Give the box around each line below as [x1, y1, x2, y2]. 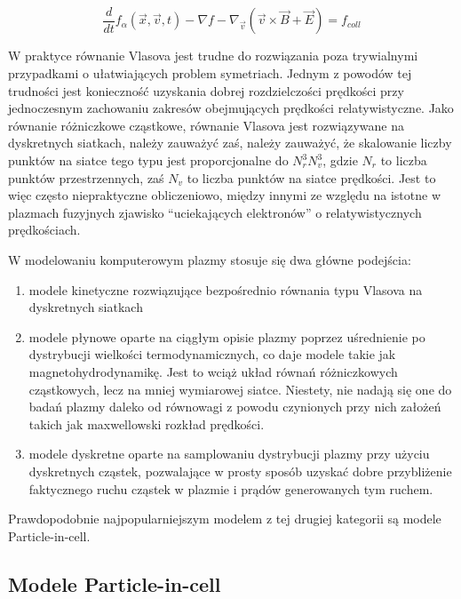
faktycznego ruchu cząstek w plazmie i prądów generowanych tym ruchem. [28, 479, 433, 498]
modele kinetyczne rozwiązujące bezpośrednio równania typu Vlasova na [28, 280, 423, 299]
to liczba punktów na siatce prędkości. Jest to [187, 168, 436, 187]
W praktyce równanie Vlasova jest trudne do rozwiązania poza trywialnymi [8, 46, 418, 65]
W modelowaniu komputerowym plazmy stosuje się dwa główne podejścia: [8, 251, 411, 268]
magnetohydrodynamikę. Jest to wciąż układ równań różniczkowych [28, 362, 398, 380]
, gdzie [322, 151, 358, 170]
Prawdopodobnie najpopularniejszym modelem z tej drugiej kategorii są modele [8, 509, 441, 528]
